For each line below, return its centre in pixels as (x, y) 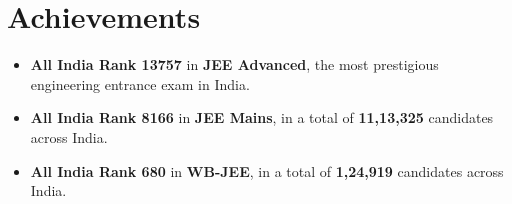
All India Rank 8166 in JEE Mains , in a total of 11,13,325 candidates (262, 117)
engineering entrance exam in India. (140, 83)
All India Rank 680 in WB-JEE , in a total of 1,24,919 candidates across (267, 170)
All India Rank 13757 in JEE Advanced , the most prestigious (234, 64)
